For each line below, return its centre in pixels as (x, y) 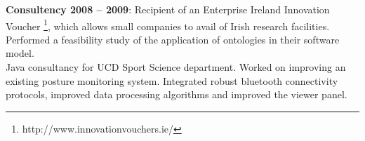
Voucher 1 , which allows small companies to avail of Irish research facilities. (168, 25)
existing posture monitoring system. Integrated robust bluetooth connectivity (172, 80)
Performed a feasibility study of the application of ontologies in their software (173, 39)
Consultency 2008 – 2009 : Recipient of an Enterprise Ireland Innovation (168, 9)
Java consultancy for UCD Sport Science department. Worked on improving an (176, 67)
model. (20, 53)
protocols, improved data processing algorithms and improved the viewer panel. (177, 94)
